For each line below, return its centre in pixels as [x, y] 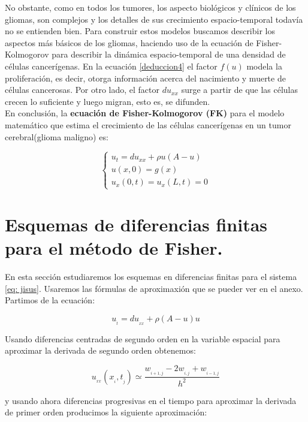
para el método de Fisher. [114, 248]
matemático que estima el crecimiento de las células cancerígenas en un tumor [148, 124]
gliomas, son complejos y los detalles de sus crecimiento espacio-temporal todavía [154, 19]
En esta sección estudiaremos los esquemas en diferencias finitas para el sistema [151, 277]
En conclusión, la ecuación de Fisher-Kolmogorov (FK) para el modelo [145, 113]
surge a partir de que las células [240, 90]
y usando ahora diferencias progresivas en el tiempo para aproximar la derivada [151, 400]
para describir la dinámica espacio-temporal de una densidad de [169, 54]
